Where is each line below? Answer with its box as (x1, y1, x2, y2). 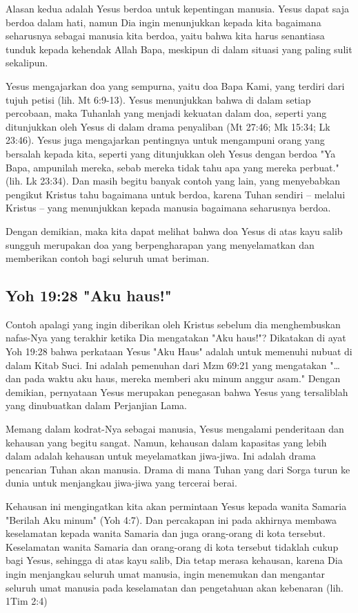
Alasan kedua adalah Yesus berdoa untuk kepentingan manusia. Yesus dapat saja (6, 1, 350, 15)
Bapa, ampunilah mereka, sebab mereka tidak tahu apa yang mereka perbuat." (6, 160, 339, 174)
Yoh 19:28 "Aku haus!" (6, 285, 172, 306)
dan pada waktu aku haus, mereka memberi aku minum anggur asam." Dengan (6, 371, 341, 386)
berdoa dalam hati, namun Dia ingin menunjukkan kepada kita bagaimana (6, 15, 321, 29)
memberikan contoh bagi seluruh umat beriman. (6, 251, 210, 265)
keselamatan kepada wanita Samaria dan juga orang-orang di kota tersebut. (6, 526, 326, 540)
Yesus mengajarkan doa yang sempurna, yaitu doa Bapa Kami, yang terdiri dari (6, 78, 345, 93)
